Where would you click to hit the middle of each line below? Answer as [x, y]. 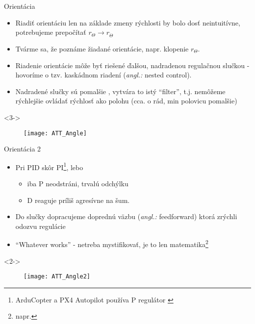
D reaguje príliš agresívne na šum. [78, 200]
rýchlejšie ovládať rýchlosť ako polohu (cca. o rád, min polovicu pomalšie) [126, 101]
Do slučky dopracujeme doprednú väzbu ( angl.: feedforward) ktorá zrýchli [126, 216]
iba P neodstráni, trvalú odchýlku [78, 183]
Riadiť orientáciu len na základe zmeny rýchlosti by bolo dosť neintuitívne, [128, 22]
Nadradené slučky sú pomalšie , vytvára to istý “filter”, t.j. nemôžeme [120, 91]
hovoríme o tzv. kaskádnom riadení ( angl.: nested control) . [103, 75]
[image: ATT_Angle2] [57, 277]
